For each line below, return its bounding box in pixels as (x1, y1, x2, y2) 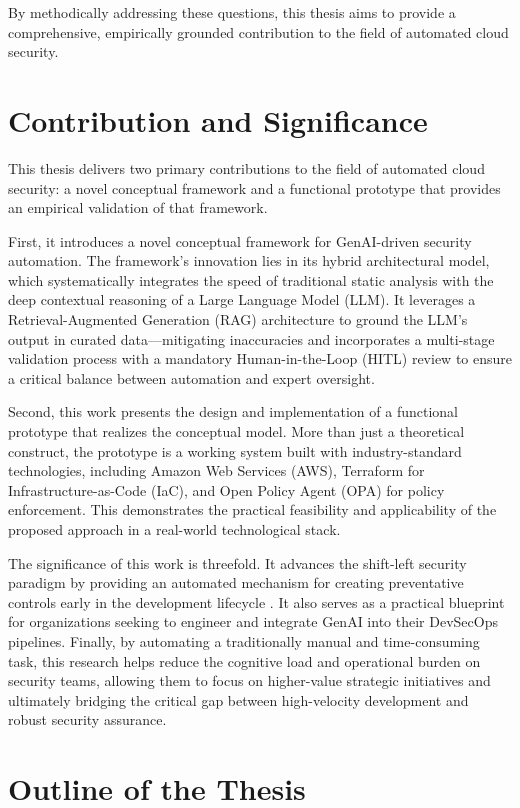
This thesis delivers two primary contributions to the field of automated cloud (8, 157, 485, 178)
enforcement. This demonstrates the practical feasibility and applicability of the (8, 499, 497, 520)
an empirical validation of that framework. (8, 197, 268, 218)
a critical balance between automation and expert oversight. (8, 367, 375, 388)
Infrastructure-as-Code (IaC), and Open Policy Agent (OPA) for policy (8, 479, 445, 500)
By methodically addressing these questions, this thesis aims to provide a (8, 2, 456, 22)
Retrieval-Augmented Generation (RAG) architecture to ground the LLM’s (8, 309, 468, 330)
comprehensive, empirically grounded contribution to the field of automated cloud (8, 21, 509, 42)
